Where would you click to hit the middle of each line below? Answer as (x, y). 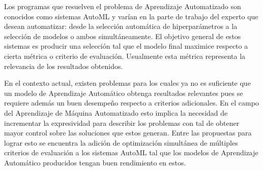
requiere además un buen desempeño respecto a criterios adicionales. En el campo (131, 103)
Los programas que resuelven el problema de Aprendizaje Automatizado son (123, 6)
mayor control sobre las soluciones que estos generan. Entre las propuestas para (128, 133)
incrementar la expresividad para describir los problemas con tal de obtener (122, 123)
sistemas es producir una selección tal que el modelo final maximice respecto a (126, 46)
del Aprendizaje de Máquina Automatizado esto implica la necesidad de (116, 112)
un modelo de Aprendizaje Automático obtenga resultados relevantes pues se (124, 93)
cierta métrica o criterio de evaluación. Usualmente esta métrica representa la (125, 56)
